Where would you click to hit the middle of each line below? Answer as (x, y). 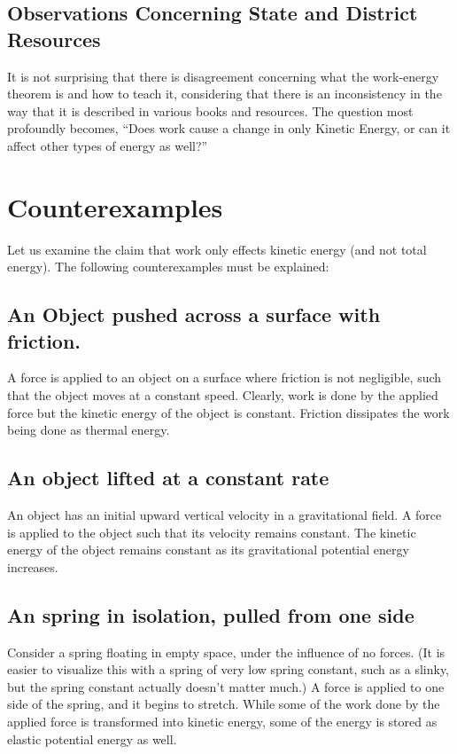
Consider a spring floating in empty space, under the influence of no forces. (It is (226, 652)
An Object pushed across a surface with (194, 314)
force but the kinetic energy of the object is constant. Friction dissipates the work (228, 412)
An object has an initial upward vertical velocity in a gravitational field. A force (225, 515)
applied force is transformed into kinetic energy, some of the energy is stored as (222, 721)
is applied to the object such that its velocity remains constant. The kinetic (212, 532)
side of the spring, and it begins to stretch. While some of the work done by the (224, 704)
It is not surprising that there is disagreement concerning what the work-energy (223, 76)
